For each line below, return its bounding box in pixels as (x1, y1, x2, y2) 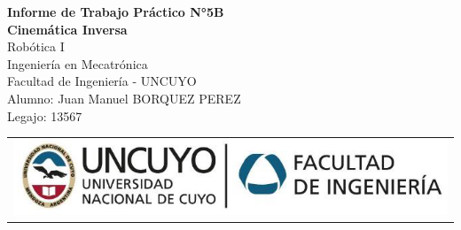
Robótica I (7, 37, 65, 56)
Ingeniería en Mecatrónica (7, 54, 148, 73)
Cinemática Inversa (7, 19, 128, 38)
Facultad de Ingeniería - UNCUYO (7, 72, 197, 90)
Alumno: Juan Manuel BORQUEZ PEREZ (7, 88, 241, 107)
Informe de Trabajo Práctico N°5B (7, 3, 224, 20)
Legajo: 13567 (7, 106, 82, 125)
